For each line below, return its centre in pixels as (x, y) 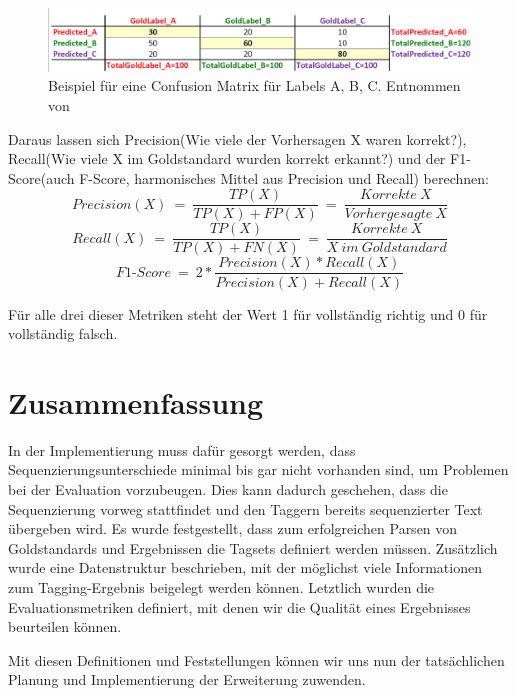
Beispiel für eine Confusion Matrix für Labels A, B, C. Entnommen (254, 85)
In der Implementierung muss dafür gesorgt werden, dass (182, 449)
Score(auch (41, 177)
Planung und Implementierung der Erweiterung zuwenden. (187, 679)
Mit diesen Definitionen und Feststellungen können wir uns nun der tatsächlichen (256, 659)
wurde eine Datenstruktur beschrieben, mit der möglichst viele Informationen (245, 567)
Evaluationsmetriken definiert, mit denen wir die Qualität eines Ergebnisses (239, 606)
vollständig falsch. (63, 333)
